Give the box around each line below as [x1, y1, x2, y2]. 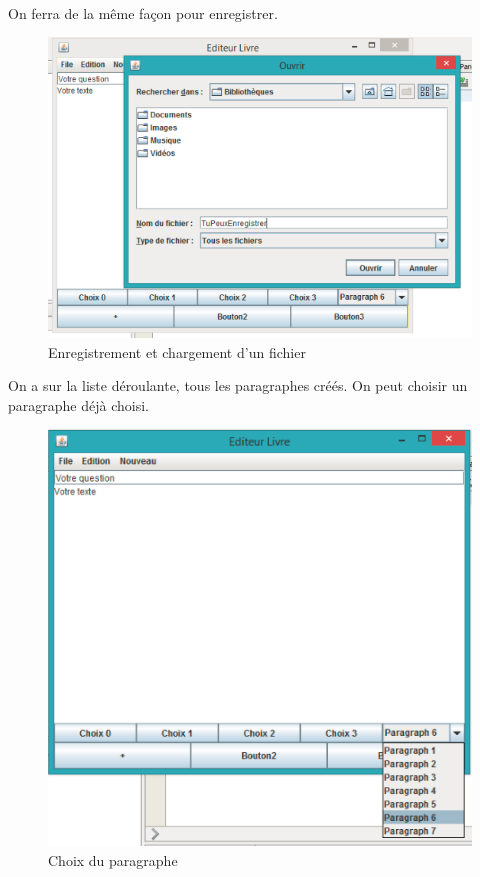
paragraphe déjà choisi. [8, 394, 149, 415]
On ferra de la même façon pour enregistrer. [8, 2, 278, 23]
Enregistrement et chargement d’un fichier [48, 341, 306, 362]
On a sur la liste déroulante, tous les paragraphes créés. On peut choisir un [8, 375, 468, 396]
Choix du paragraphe [48, 849, 178, 870]
